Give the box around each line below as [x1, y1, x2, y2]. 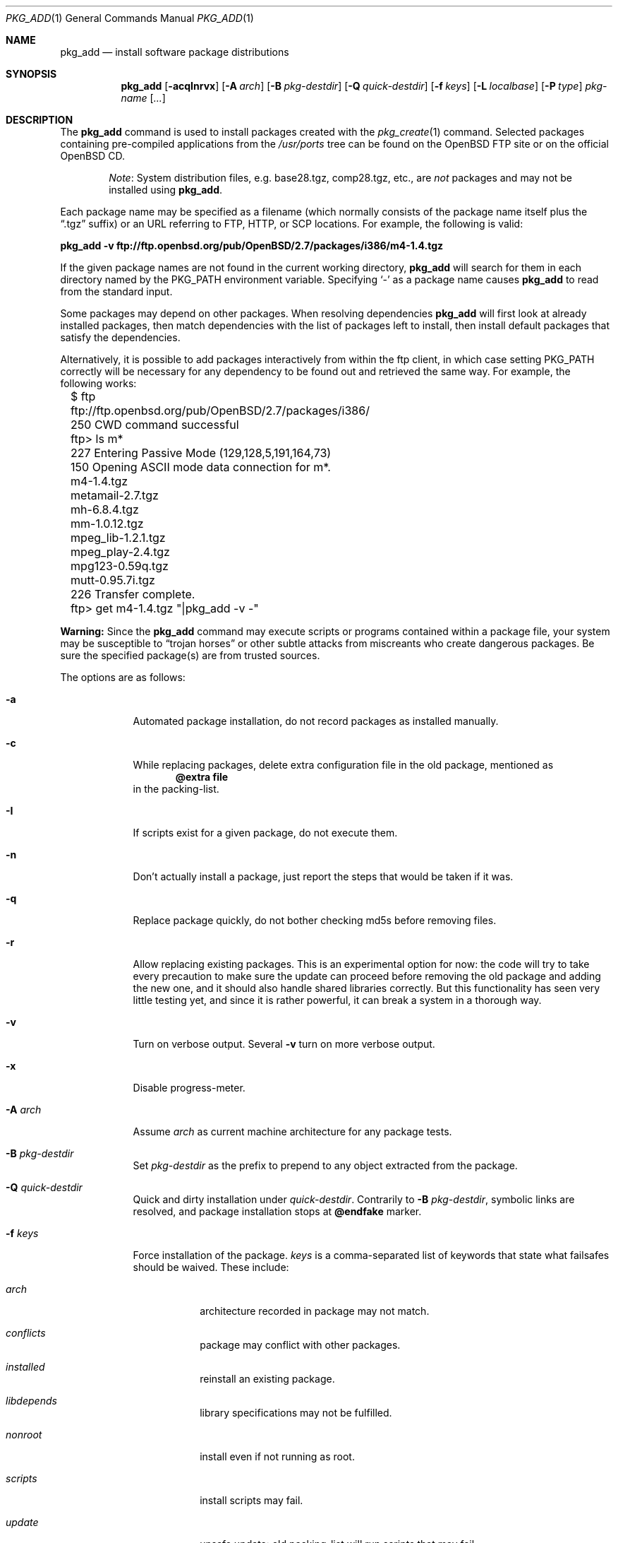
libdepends [6, 1395, 57, 1407]
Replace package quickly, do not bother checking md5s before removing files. [133, 914, 497, 926]
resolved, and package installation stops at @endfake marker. [133, 1205, 422, 1217]
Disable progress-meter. [133, 1082, 246, 1094]
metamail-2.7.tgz [71, 488, 159, 502]
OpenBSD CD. [60, 150, 126, 162]
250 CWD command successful [71, 418, 239, 432]
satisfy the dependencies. [60, 331, 181, 343]
